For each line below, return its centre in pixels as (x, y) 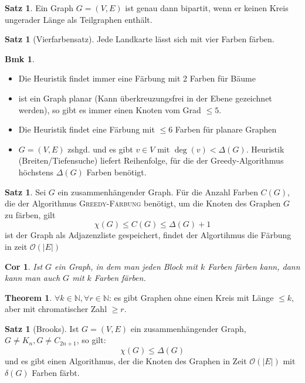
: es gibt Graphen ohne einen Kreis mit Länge (191, 297)
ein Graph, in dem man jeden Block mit (126, 266)
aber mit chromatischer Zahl (56, 309)
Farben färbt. (56, 372)
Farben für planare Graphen (226, 129)
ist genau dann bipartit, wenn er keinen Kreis (207, 8)
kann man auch (33, 278)
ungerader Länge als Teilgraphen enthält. (79, 19)
